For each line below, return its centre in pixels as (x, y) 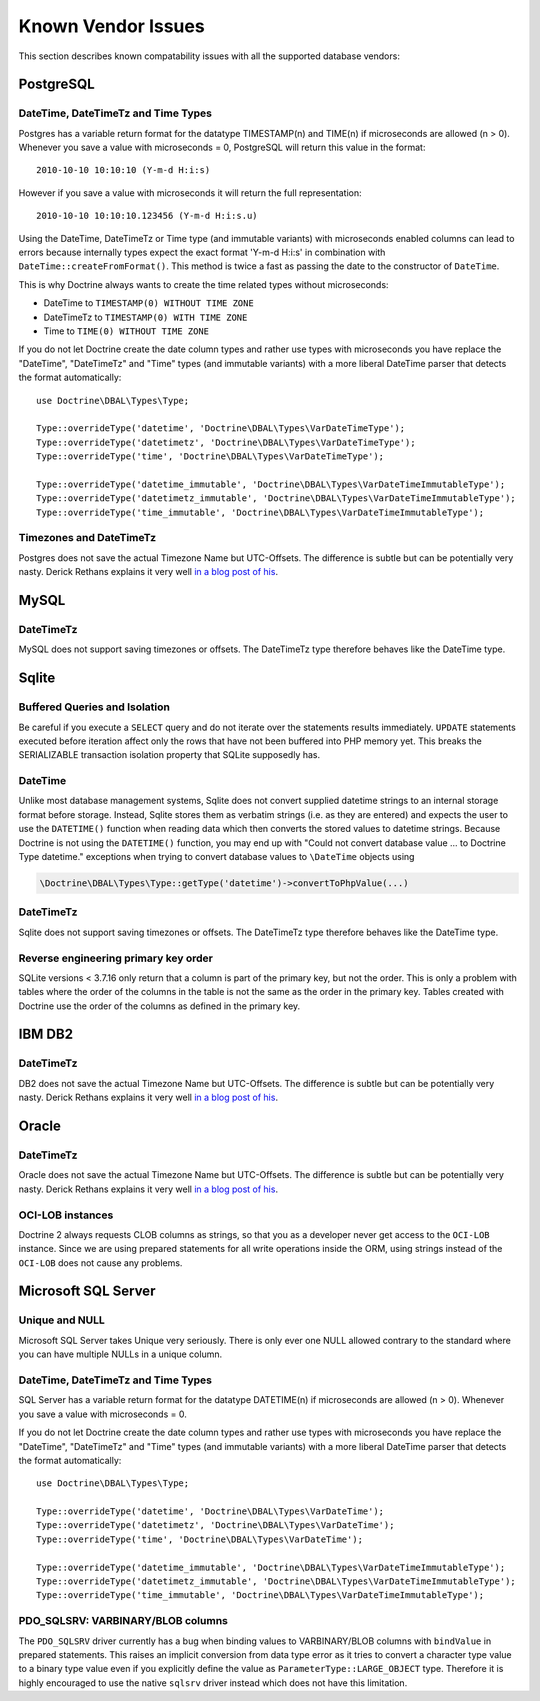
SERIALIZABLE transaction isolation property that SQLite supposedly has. (169, 755)
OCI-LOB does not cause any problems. (100, 1262)
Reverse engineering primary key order (116, 958)
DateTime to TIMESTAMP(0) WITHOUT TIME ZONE (148, 303)
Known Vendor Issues (111, 26)
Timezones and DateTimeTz (87, 538)
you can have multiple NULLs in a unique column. (120, 1354)
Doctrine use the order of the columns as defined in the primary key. (159, 1006)
